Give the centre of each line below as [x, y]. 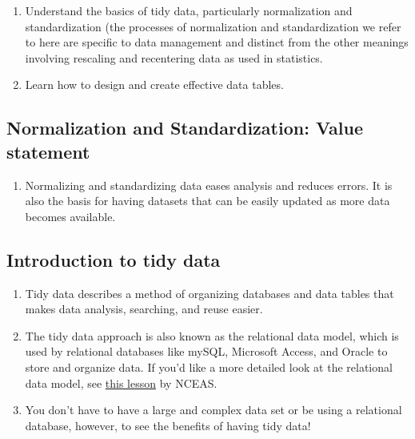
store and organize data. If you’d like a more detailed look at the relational [209, 367]
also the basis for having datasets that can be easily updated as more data [207, 201]
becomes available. [70, 216]
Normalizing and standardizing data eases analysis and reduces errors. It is [209, 185]
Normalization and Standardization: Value [185, 128]
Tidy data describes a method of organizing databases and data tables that [209, 293]
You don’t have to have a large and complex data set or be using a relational [213, 410]
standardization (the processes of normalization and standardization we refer [213, 26]
